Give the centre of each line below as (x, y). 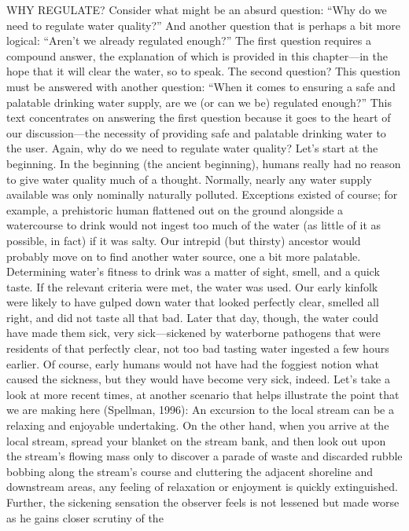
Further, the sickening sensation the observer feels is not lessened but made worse (203, 502)
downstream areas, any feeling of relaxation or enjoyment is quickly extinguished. (202, 487)
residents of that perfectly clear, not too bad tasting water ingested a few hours (198, 348)
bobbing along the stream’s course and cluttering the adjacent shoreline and (190, 471)
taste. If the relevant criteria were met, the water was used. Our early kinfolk (192, 286)
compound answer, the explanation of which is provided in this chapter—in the (197, 55)
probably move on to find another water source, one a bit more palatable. (184, 256)
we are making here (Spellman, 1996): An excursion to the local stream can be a (200, 410)
